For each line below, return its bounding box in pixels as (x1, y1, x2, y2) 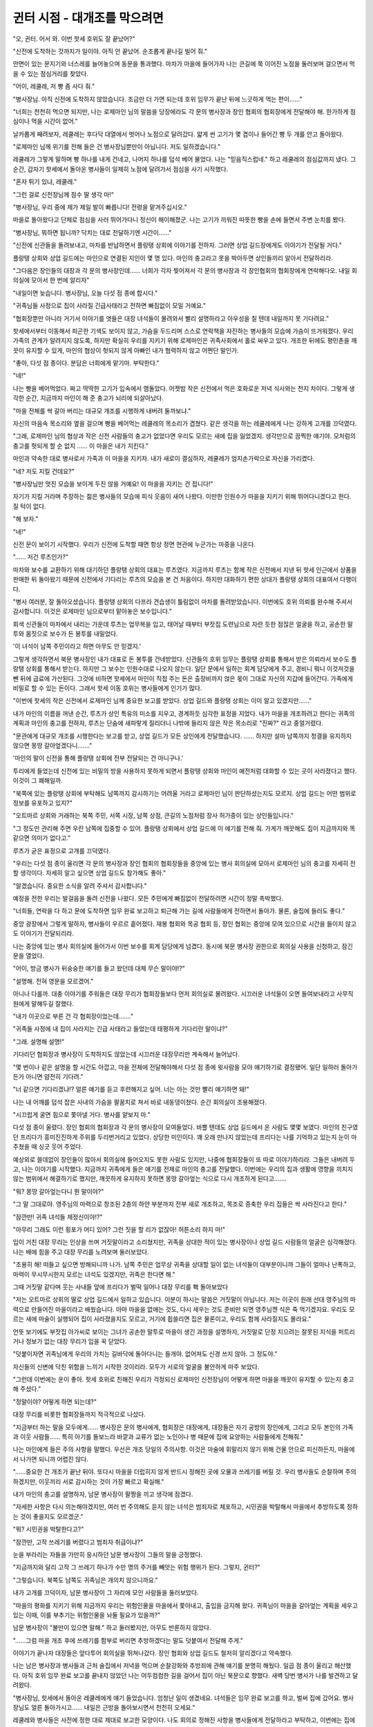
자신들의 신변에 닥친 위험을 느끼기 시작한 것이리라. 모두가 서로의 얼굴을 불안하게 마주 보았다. (12, 1362, 260, 1371)
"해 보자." (12, 515, 39, 523)
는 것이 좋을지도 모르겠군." (12, 1512, 84, 1520)
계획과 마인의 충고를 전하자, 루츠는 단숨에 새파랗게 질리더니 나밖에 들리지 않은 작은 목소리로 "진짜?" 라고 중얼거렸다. (12, 719, 324, 727)
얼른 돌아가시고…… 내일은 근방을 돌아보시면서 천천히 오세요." (31, 1704, 195, 1712)
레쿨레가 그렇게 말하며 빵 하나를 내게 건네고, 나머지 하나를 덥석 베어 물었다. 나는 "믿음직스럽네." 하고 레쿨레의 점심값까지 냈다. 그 (12, 155, 356, 164)
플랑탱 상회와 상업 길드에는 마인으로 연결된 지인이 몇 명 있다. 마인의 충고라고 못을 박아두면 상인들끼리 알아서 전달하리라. (12, 254, 333, 262)
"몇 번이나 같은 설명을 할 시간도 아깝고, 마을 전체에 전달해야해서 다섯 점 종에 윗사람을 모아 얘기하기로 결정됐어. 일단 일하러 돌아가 (12, 1062, 358, 1071)
